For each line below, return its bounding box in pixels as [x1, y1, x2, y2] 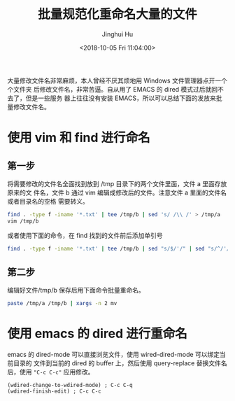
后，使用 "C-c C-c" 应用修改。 [7, 368, 94, 377]
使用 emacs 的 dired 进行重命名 [7, 326, 187, 342]
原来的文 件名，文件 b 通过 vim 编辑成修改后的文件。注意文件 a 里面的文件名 [7, 188, 227, 197]
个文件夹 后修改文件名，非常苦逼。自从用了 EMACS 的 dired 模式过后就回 [7, 85, 218, 93]
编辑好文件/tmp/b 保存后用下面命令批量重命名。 [7, 286, 145, 295]
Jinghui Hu [101, 29, 134, 38]
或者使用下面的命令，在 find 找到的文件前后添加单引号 [7, 231, 163, 239]
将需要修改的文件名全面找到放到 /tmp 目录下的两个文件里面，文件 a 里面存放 [7, 179, 227, 188]
